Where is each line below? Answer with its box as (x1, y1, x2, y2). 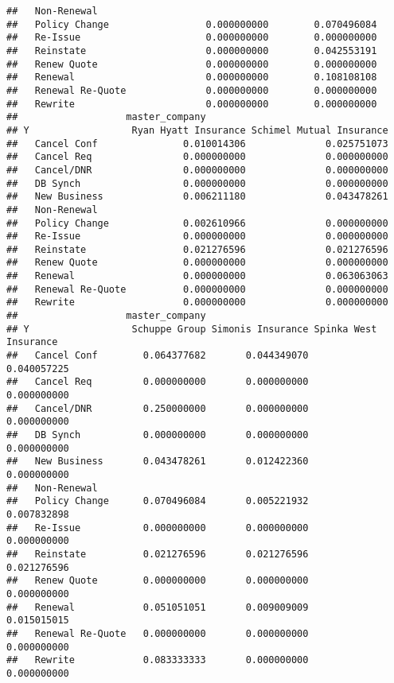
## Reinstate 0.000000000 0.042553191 (6, 45, 377, 56)
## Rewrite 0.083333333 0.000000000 (6, 654, 309, 666)
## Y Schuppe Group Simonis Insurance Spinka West (6, 323, 377, 335)
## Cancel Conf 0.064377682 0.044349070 (6, 350, 309, 362)
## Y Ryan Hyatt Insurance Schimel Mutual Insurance (6, 124, 388, 136)
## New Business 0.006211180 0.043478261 (6, 191, 388, 203)
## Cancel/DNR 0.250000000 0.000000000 (6, 402, 309, 414)
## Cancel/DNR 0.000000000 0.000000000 (6, 164, 388, 176)
